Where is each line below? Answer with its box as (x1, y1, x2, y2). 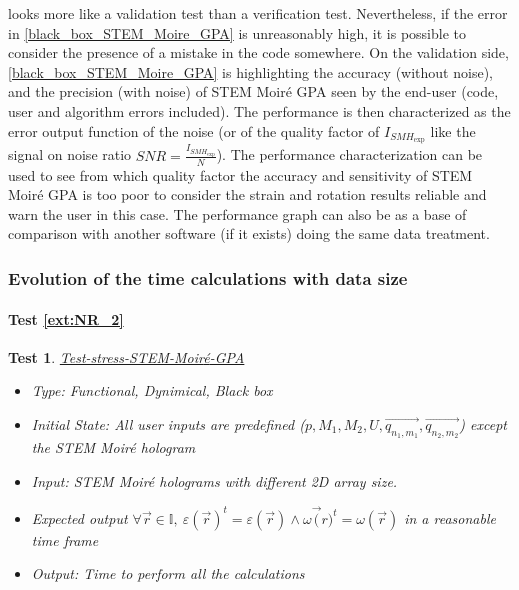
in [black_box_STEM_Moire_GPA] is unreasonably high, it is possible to (8, 22, 466, 43)
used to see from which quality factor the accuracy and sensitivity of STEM (8, 164, 473, 185)
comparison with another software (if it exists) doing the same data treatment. (8, 223, 490, 244)
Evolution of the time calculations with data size (8, 265, 408, 290)
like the (430, 120, 476, 141)
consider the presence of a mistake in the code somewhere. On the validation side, (8, 42, 509, 63)
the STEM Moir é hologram (31, 437, 196, 458)
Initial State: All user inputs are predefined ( (31, 413, 305, 434)
